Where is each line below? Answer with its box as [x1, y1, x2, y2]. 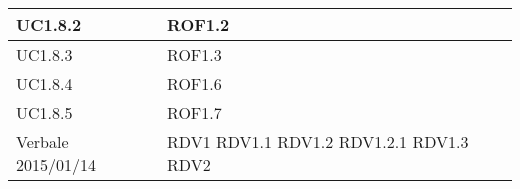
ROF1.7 [167, 101, 222, 124]
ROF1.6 [167, 72, 222, 95]
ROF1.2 [167, 13, 230, 36]
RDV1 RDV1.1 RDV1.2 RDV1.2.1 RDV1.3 [167, 130, 469, 153]
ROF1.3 [167, 43, 222, 66]
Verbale [16, 130, 69, 153]
